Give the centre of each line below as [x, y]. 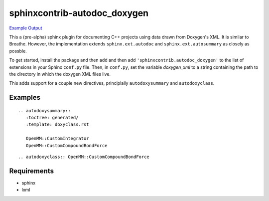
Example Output [26, 28]
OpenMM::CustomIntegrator [57, 139]
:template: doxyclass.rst [57, 124]
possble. [18, 51]
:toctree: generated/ [52, 118]
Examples [25, 98]
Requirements [32, 171]
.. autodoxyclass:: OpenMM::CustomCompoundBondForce [84, 157]
